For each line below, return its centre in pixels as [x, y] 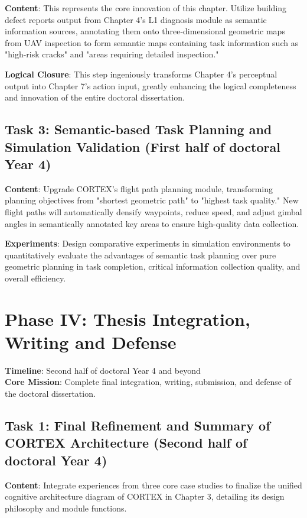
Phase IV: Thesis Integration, [128, 318]
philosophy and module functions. [66, 508]
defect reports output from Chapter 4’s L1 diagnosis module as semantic [136, 19]
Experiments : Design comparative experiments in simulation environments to [148, 243]
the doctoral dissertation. [50, 393]
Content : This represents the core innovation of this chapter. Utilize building [146, 8]
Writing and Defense [91, 341]
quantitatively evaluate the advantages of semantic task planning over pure [141, 255]
